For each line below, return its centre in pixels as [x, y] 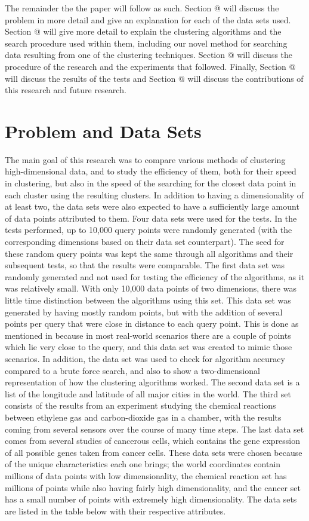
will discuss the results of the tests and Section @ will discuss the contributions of [154, 78]
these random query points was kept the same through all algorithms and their [149, 253]
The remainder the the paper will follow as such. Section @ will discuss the [142, 8]
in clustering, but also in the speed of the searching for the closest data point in [151, 183]
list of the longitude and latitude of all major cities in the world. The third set [148, 393]
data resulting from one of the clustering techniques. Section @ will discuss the [149, 55]
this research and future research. [66, 90]
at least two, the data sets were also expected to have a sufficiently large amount [152, 206]
